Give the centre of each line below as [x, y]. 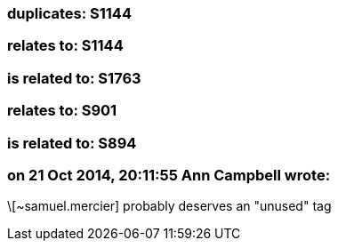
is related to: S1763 [74, 78]
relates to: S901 [62, 111]
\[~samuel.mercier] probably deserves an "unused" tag [169, 206]
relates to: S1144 [65, 46]
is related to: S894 [72, 143]
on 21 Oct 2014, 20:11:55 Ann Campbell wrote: [169, 175]
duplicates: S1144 [69, 13]
